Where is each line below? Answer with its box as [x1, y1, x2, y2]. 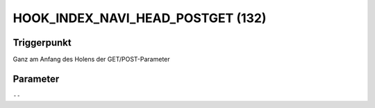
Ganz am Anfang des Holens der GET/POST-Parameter [12, 55, 170, 64]
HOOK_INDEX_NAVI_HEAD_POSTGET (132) [12, 10, 267, 26]
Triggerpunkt [12, 37, 72, 48]
